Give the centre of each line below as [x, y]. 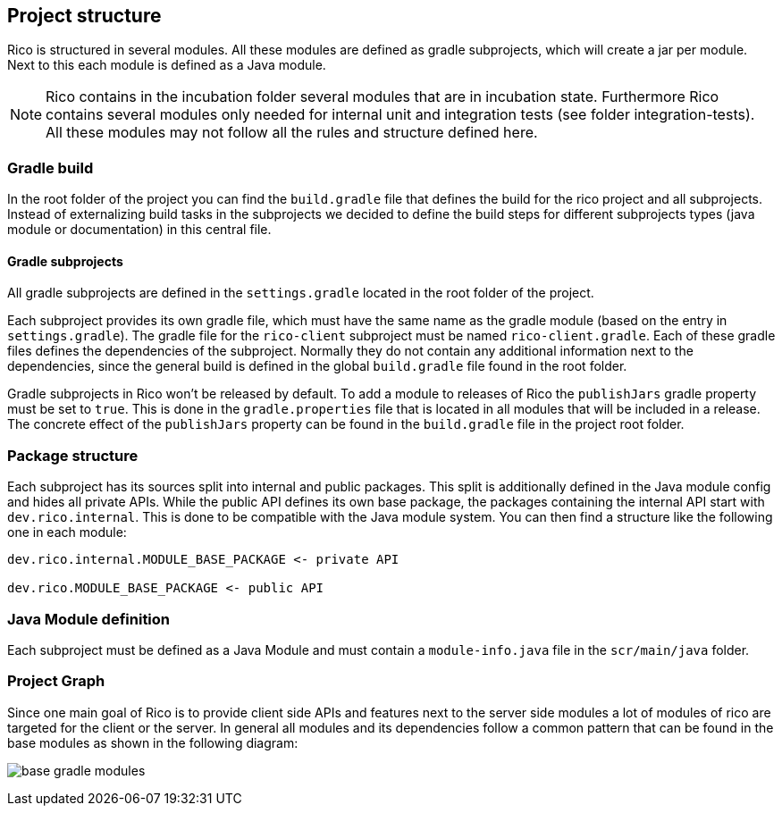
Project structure [84, 16]
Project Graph [56, 681]
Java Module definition [89, 619]
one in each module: [67, 532]
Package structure [73, 455]
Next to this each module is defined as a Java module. [167, 65]
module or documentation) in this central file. [139, 230]
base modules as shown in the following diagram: [153, 742]
